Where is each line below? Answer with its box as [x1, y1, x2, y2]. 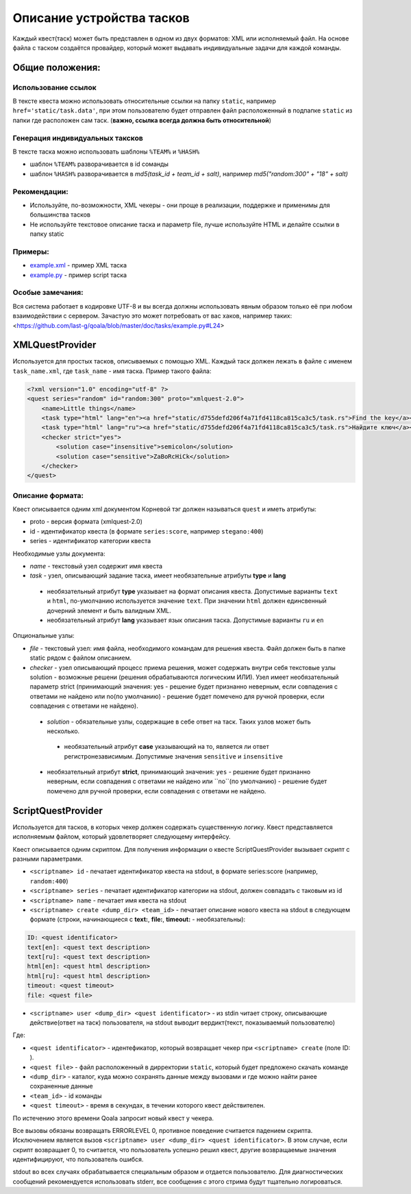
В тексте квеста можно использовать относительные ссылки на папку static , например [12, 97, 277, 106]
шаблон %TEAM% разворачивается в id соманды [29, 160, 169, 168]
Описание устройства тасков [12, 10, 190, 25]
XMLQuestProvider [12, 339, 97, 351]
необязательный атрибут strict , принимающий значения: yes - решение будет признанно [47, 768, 311, 776]
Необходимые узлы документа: [12, 549, 105, 558]
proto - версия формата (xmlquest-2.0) [29, 518, 143, 526]
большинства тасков [29, 211, 91, 219]
